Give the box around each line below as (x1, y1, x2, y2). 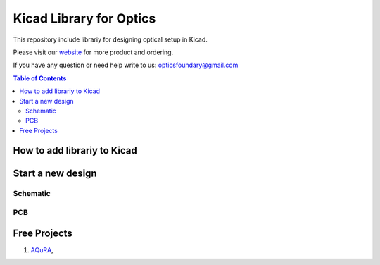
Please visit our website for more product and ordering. (13, 48, 174, 56)
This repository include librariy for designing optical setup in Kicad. (13, 35, 208, 44)
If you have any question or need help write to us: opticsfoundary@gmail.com (13, 61, 239, 70)
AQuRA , (30, 245, 53, 254)
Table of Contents (13, 74, 67, 82)
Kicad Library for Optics (13, 11, 156, 26)
